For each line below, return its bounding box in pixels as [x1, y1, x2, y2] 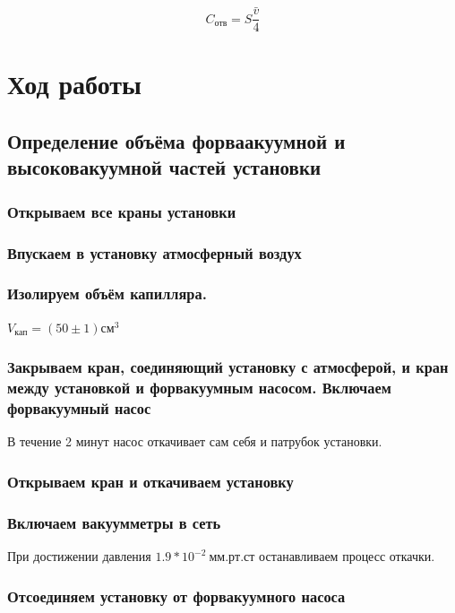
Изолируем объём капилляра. [7, 282, 207, 305]
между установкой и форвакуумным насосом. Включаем [7, 376, 391, 399]
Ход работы [7, 65, 142, 102]
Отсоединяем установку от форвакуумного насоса [7, 584, 346, 607]
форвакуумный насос [7, 397, 151, 419]
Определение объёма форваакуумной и [7, 127, 346, 155]
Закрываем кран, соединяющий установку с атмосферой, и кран [7, 356, 449, 378]
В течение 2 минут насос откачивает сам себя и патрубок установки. [7, 432, 382, 451]
